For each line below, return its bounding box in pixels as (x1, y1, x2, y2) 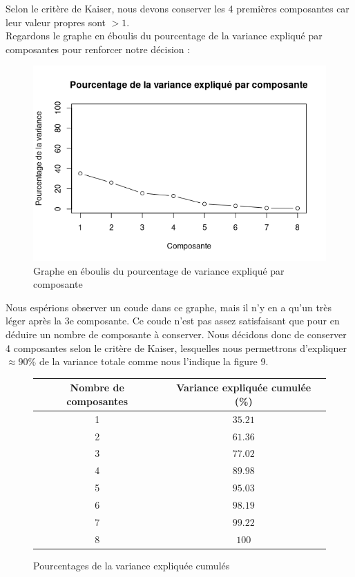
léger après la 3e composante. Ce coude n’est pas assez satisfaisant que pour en (6, 313, 340, 328)
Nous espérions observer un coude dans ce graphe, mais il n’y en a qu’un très (6, 300, 332, 314)
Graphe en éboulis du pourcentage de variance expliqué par (33, 263, 285, 277)
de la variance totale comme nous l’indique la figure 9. (39, 354, 269, 369)
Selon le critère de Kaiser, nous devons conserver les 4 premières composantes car (6, 1, 349, 15)
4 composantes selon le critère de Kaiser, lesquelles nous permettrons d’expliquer (6, 340, 347, 355)
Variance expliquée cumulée (176, 380, 311, 395)
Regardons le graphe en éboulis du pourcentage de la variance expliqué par (6, 28, 323, 43)
